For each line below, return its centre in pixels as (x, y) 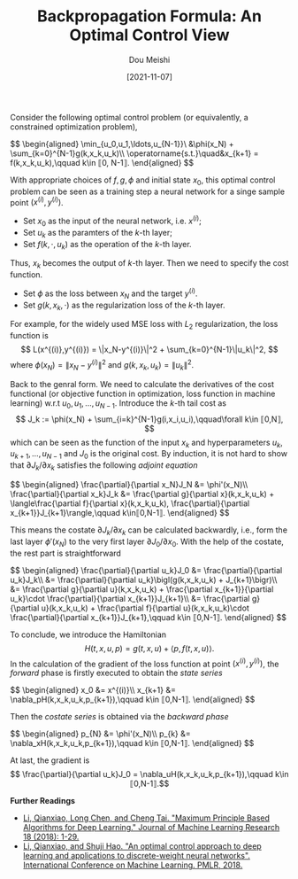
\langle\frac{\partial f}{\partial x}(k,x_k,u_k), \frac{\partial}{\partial (130, 503)
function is (30, 336)
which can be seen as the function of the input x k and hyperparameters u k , (146, 443)
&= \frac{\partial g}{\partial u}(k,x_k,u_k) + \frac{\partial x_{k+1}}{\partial (142, 589)
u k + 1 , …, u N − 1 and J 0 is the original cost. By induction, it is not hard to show (149, 455)
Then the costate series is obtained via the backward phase (119, 717)
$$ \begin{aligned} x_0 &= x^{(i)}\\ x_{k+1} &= (93, 690)
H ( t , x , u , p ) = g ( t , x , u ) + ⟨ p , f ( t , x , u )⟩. (149, 648)
